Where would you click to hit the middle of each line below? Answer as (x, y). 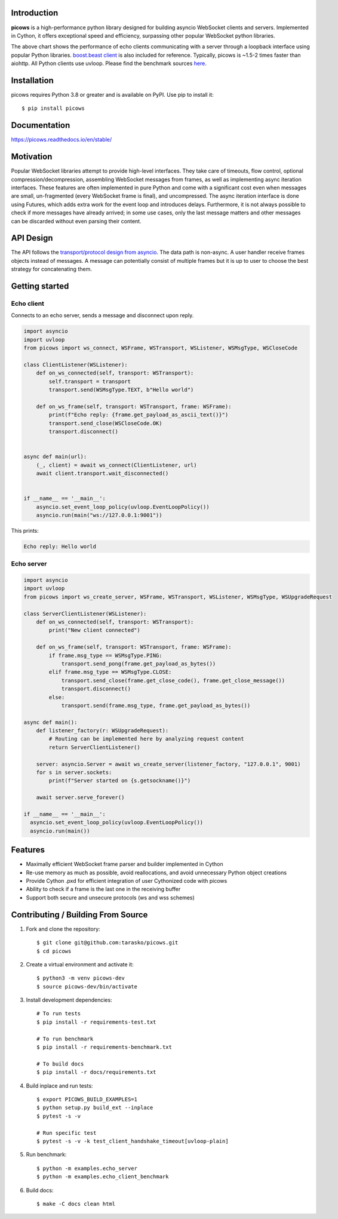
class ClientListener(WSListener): (76, 365)
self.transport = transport (90, 381)
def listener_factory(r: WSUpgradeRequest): (102, 731)
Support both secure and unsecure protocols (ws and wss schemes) (110, 897)
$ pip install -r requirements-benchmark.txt (105, 1047)
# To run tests (59, 1014)
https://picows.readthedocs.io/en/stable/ (62, 140)
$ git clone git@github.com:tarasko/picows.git (107, 943)
